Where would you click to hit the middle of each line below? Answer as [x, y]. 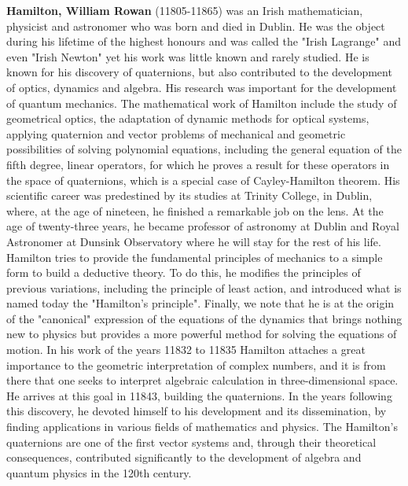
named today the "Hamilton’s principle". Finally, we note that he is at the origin [200, 303]
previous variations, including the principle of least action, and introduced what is [204, 287]
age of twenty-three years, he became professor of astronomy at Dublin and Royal [203, 226]
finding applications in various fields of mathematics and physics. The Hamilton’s [202, 427]
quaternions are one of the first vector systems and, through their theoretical [191, 442]
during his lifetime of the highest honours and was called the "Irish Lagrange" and [204, 41]
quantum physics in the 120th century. [99, 472]
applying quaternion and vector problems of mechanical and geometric [176, 133]
